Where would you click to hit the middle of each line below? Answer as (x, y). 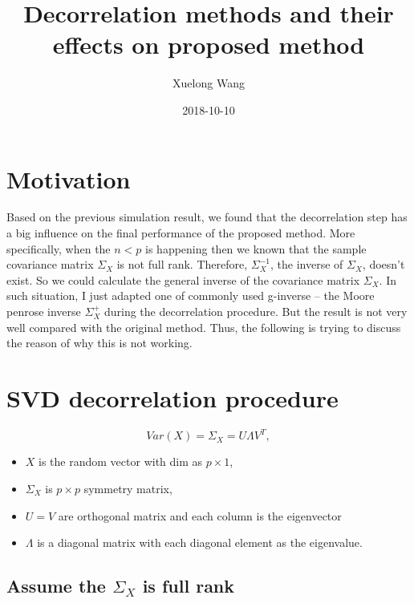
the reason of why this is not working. (99, 343)
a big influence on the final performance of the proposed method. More (181, 233)
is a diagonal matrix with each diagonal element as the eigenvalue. (200, 542)
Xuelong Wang (209, 83)
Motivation (69, 178)
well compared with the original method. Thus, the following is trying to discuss (204, 327)
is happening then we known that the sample (256, 248)
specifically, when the (59, 248)
